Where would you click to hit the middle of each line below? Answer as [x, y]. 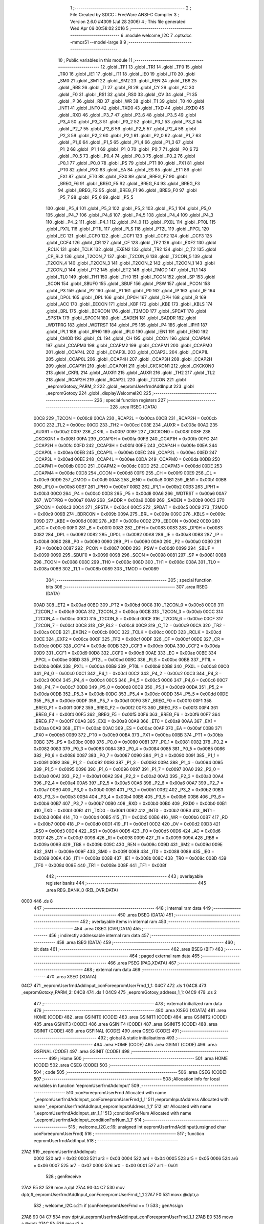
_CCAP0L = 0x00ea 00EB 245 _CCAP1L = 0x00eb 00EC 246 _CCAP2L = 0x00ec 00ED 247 [125, 452]
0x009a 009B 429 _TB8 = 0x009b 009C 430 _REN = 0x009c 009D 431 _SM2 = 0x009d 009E [128, 845]
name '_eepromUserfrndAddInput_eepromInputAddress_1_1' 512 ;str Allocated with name [122, 1106]
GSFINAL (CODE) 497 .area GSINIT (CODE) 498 [81, 1051]
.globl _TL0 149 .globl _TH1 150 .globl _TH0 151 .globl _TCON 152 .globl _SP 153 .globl [131, 277]
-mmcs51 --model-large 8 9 [98, 42]
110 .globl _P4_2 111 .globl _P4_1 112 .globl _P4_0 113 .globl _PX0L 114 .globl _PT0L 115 [131, 222]
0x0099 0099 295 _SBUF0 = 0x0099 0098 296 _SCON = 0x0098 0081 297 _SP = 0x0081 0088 [130, 555]
